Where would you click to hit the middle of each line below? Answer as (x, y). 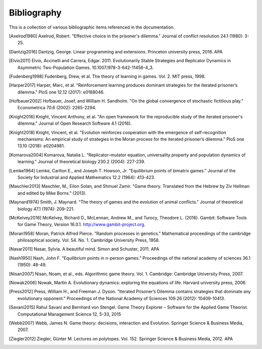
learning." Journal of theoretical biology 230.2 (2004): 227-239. (82, 162)
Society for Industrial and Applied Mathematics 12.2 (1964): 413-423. (86, 177)
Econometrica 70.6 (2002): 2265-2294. (57, 108)
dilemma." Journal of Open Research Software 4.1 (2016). (75, 123)
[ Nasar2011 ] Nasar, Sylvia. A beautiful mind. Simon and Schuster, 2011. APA (84, 249)
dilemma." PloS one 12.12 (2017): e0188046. (61, 92)
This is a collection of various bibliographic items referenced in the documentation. (92, 27)
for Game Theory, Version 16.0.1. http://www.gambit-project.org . (82, 224)
